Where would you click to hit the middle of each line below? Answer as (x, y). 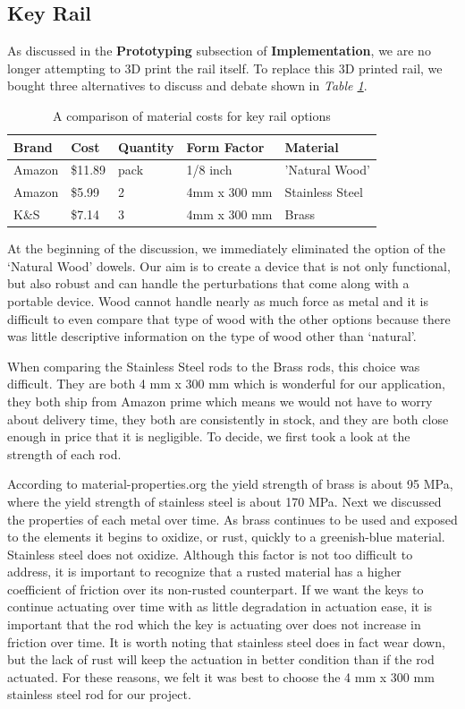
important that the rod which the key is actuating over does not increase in (214, 624)
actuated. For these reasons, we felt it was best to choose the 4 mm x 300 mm (221, 676)
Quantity (146, 146)
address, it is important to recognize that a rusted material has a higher (204, 572)
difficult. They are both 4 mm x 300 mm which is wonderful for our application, (226, 384)
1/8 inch (209, 170)
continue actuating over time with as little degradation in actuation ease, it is (220, 606)
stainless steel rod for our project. (99, 694)
